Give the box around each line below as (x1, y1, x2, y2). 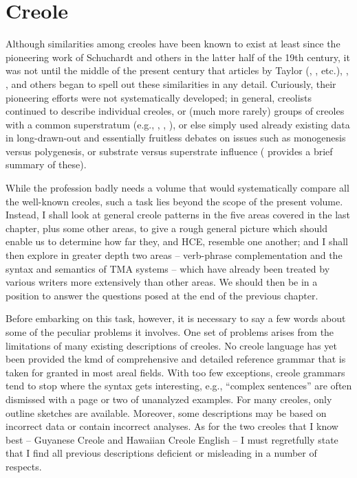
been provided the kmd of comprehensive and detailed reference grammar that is (6, 352, 346, 366)
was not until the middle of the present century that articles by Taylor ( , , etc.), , (6, 63, 349, 78)
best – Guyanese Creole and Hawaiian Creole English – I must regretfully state (6, 432, 338, 446)
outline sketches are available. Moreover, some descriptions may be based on (6, 405, 327, 420)
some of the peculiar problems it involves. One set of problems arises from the (6, 325, 334, 339)
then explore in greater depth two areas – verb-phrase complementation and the (6, 248, 343, 262)
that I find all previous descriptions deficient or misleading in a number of (6, 446, 317, 460)
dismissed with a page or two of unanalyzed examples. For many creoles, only (6, 391, 332, 406)
